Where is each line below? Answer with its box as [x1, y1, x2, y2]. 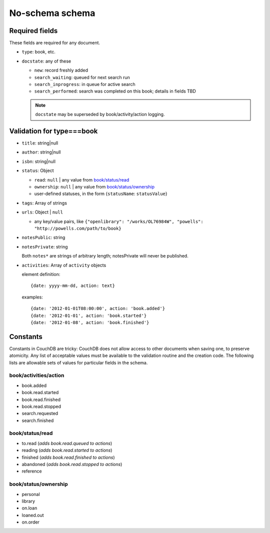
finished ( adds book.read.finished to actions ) [21, 454, 115, 460]
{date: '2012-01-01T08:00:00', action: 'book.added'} [30, 305, 165, 311]
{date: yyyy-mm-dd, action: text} [30, 283, 115, 288]
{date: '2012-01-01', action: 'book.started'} [30, 312, 147, 318]
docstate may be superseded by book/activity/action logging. [35, 111, 165, 117]
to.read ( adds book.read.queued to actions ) [21, 440, 112, 446]
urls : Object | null [21, 209, 63, 215]
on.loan [21, 505, 37, 511]
